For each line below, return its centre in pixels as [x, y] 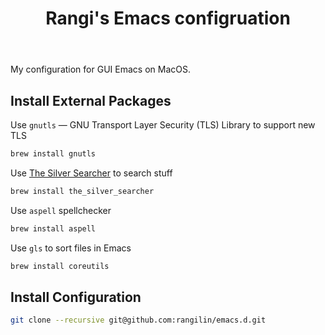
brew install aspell [53, 228]
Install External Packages [91, 100]
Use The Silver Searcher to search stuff [91, 173]
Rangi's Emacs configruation [168, 18]
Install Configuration [76, 297]
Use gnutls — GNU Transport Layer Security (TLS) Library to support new [163, 125]
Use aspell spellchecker [61, 210]
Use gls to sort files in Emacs [71, 248]
